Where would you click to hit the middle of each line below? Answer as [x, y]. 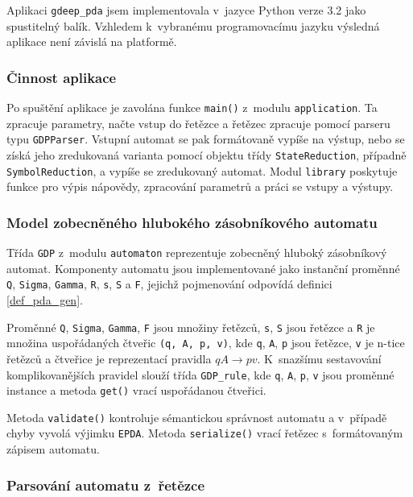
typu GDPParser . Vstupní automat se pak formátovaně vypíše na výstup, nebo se [206, 139]
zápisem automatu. [53, 449]
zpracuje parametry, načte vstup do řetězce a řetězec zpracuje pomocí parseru [198, 123]
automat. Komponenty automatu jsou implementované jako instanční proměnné [203, 268]
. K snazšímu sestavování [319, 358]
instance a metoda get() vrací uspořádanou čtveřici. [136, 390]
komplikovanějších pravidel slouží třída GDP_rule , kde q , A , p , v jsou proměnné [200, 374]
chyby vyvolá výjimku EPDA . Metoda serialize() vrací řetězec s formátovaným [205, 433]
